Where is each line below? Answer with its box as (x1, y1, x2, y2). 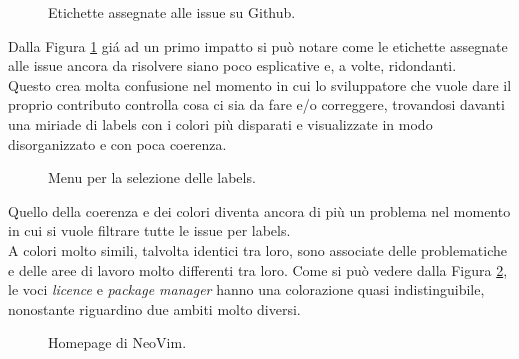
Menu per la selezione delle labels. (48, 167, 256, 188)
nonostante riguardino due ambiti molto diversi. (8, 298, 301, 319)
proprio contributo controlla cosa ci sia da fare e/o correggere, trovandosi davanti (8, 94, 505, 115)
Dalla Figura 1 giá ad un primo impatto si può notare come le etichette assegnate (8, 35, 508, 56)
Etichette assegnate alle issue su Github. (48, 2, 296, 22)
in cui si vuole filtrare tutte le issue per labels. (8, 220, 291, 241)
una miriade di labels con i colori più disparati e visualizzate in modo (8, 113, 433, 134)
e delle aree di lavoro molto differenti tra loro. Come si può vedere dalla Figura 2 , (8, 259, 508, 280)
